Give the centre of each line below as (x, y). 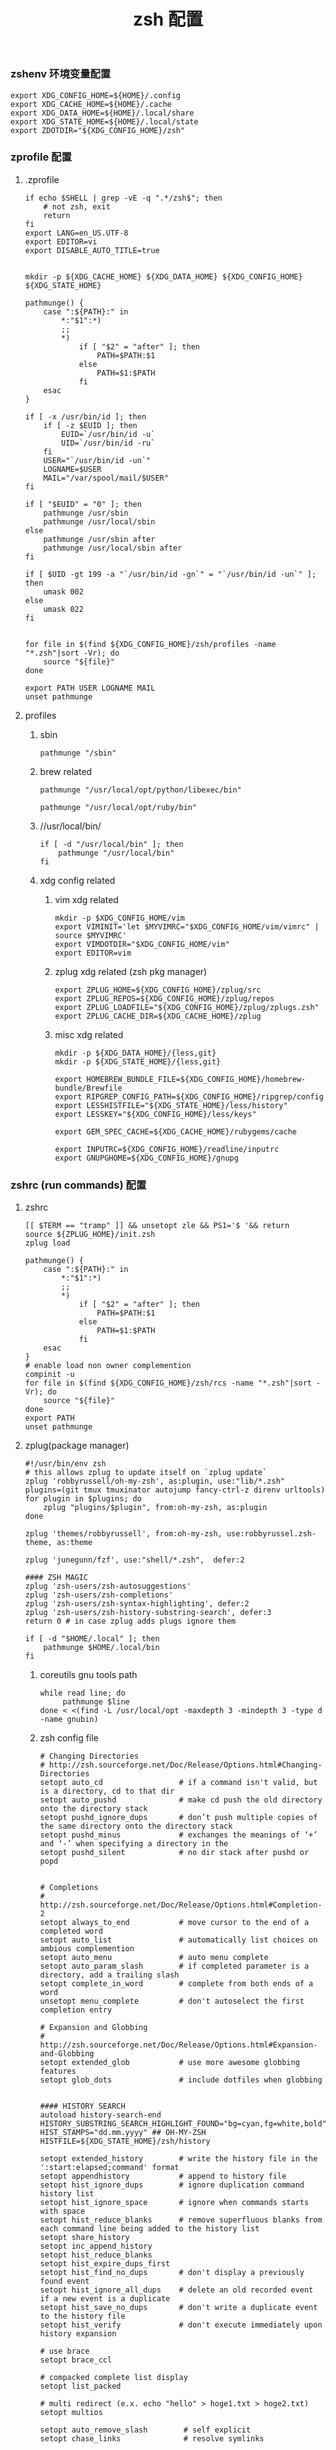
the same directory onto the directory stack (136, 1826)
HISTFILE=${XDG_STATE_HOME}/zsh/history (125, 2141)
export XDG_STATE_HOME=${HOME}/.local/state (104, 121)
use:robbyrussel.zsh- (271, 1534)
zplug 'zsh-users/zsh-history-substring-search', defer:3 (148, 1613)
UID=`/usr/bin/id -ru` (108, 443)
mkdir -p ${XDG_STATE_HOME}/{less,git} (138, 1061)
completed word (71, 1931)
